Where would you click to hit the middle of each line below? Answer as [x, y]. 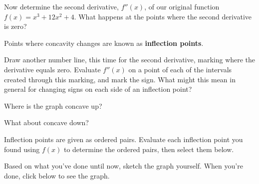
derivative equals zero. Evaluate [52, 69]
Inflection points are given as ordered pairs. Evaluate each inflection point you [124, 139]
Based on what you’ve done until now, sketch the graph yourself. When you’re [124, 166]
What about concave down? [46, 122]
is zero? [15, 26]
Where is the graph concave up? [53, 105]
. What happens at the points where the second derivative [163, 16]
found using [22, 149]
